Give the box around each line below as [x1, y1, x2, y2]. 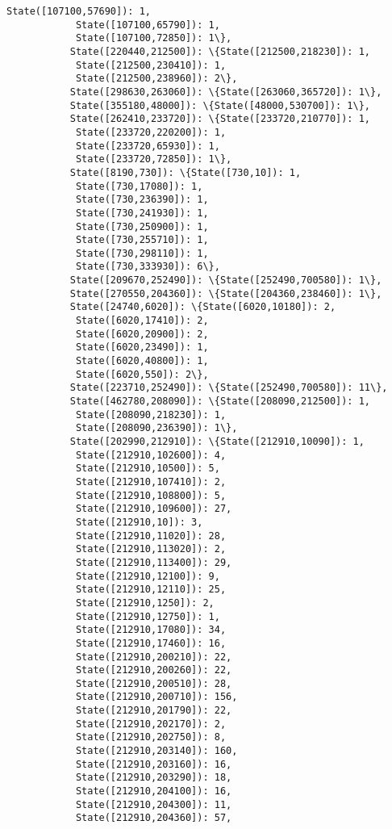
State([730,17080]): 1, [75, 180, 203, 192]
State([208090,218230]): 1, [75, 408, 227, 421]
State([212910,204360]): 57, [75, 812, 232, 824]
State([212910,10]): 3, [75, 516, 203, 528]
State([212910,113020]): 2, [75, 543, 227, 555]
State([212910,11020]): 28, [75, 530, 227, 542]
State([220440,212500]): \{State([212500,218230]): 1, [69, 45, 371, 57]
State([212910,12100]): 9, [75, 570, 220, 582]
